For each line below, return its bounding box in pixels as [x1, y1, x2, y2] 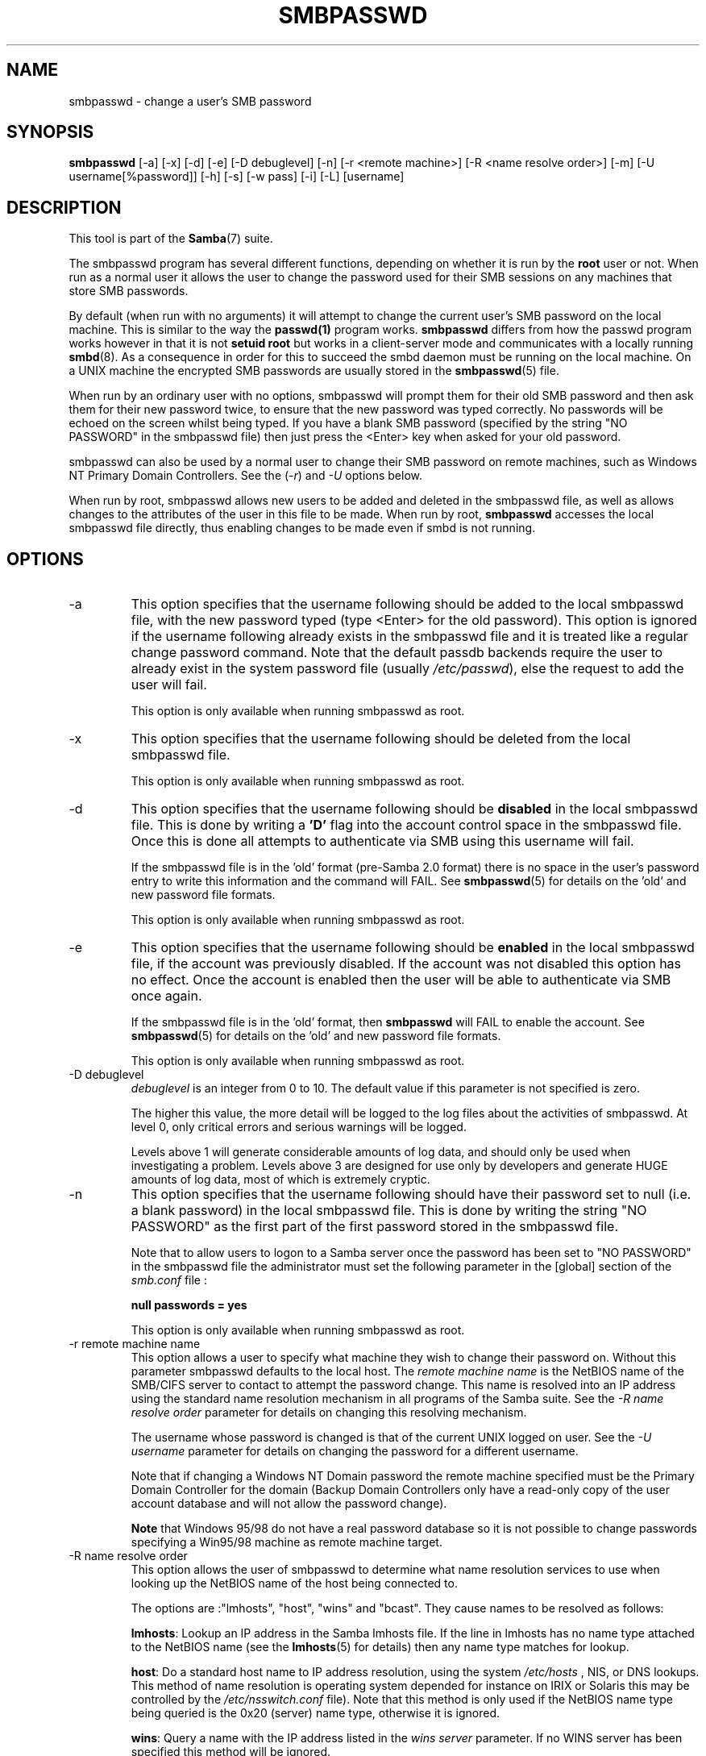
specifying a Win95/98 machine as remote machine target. [131, 1535, 442, 1550]
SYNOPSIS [6, 122, 94, 143]
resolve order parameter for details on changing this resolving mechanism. [131, 1405, 527, 1420]
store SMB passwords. [69, 284, 189, 298]
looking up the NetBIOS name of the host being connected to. [131, 1576, 458, 1591]
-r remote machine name [69, 1337, 201, 1351]
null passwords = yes [131, 1298, 247, 1313]
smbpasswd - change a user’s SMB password [69, 94, 312, 108]
